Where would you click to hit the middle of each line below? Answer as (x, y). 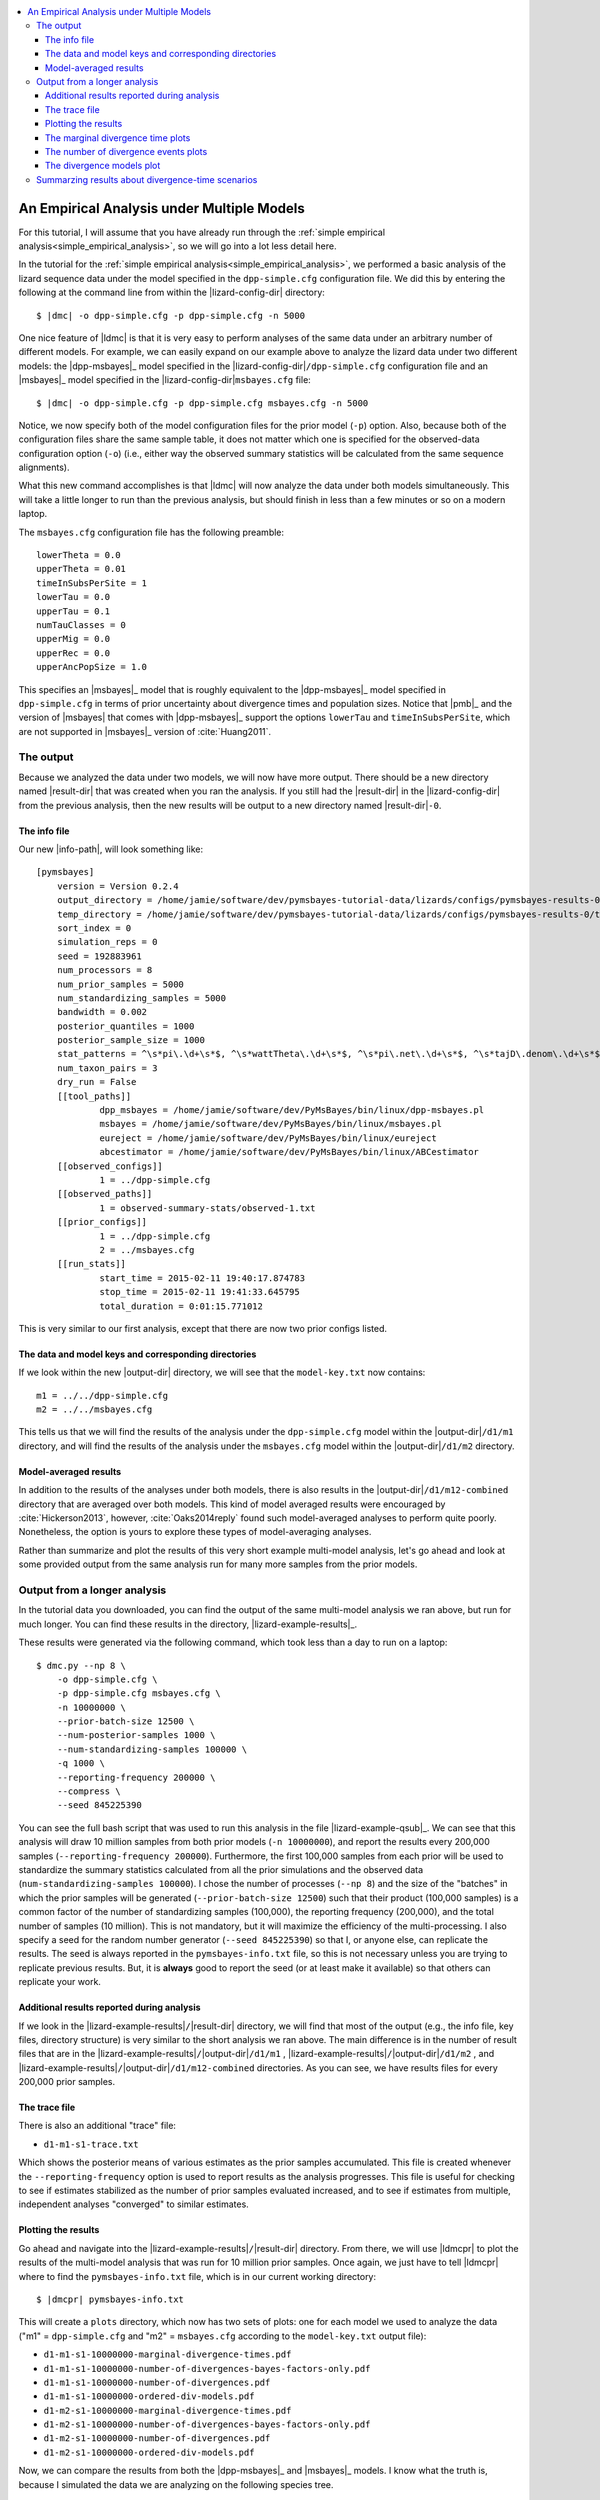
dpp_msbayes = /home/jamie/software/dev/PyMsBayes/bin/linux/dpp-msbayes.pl (292, 1110)
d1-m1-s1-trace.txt (91, 2144)
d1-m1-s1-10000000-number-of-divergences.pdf (157, 2382)
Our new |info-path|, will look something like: (111, 849)
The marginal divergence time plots (118, 137)
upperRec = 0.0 (73, 653)
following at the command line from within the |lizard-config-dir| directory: (171, 292)
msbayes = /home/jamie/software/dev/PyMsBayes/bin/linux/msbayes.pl (271, 1124)
